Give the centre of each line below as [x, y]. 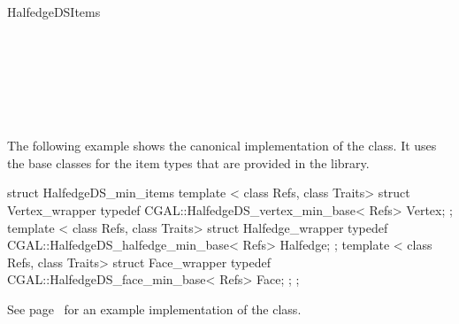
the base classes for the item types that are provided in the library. [188, 162]
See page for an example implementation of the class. [154, 309]
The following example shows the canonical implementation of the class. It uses [222, 146]
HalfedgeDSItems [54, 12]
